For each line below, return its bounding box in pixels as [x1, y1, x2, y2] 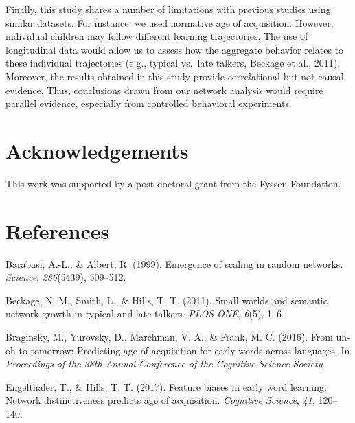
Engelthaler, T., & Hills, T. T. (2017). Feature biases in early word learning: [5, 379, 327, 393]
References [5, 216, 110, 244]
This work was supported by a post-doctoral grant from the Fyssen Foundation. [5, 176, 341, 190]
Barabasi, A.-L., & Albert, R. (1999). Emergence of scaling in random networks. [5, 256, 343, 271]
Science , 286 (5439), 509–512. [5, 270, 126, 284]
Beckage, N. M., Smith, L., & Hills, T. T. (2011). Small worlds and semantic [5, 293, 328, 307]
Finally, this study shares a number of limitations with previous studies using [5, 2, 331, 16]
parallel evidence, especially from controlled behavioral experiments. [5, 96, 292, 111]
